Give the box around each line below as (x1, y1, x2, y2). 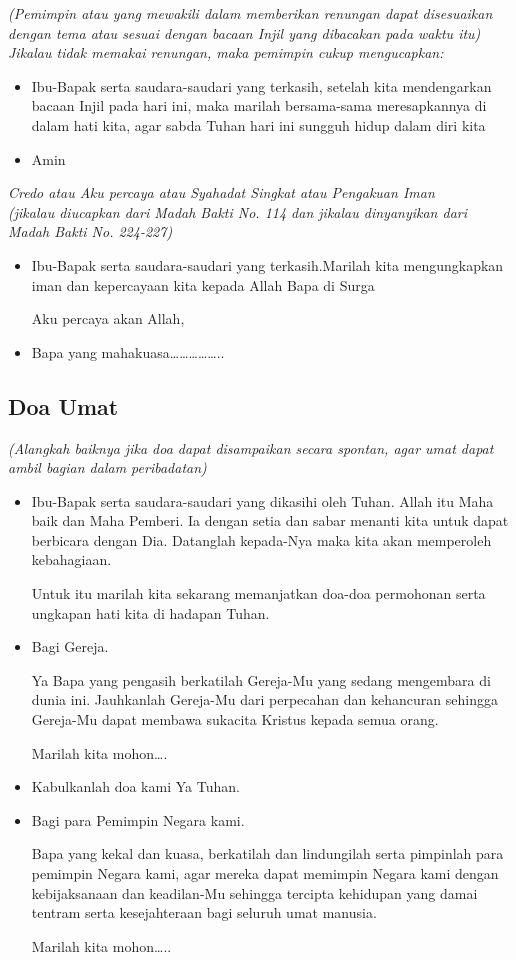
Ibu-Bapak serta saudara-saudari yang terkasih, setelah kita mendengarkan (31, 75, 492, 96)
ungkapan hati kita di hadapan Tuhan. (31, 602, 270, 623)
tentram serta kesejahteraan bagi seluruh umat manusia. (31, 902, 377, 923)
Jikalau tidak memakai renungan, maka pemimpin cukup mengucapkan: (8, 42, 444, 63)
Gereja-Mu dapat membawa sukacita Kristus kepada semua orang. (31, 709, 439, 730)
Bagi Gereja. (31, 636, 109, 657)
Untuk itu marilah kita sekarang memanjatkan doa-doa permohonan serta (31, 583, 486, 604)
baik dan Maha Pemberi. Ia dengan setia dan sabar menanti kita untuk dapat (31, 510, 509, 531)
